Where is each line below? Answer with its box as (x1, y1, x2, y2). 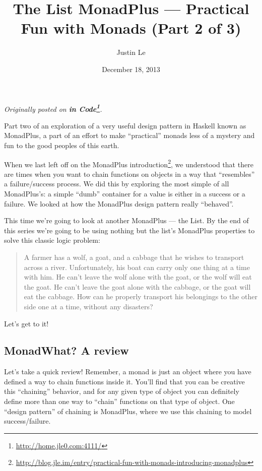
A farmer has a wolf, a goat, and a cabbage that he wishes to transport (24, 251, 244, 262)
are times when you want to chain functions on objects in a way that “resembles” (4, 168, 255, 179)
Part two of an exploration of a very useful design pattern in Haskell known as (4, 120, 246, 130)
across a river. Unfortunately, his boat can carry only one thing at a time (24, 261, 250, 272)
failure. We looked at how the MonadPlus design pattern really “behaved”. (4, 198, 234, 209)
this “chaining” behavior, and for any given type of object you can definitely (4, 386, 239, 396)
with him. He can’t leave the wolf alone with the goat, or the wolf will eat (24, 272, 252, 282)
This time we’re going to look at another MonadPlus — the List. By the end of (4, 215, 249, 226)
